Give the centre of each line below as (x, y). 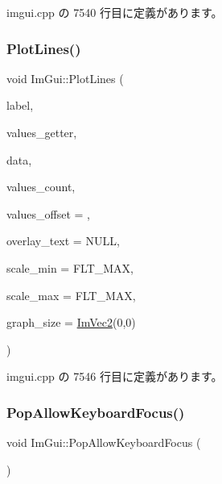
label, (20, 105)
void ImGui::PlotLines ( (65, 78)
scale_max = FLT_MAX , (71, 295)
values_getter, (42, 132)
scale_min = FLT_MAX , (70, 267)
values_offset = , (48, 213)
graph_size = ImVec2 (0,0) (71, 322)
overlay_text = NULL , (63, 241)
